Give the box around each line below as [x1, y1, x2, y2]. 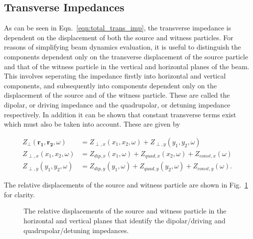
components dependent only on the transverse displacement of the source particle [4, 51, 248, 61]
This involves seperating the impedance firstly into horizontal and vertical [4, 71, 226, 81]
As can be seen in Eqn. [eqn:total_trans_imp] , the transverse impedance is [4, 23, 231, 33]
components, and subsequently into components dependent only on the [4, 80, 217, 90]
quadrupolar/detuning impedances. [24, 225, 129, 235]
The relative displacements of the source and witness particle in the [24, 206, 227, 216]
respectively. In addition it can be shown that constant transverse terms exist [4, 109, 236, 119]
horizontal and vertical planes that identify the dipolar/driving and [24, 215, 226, 226]
